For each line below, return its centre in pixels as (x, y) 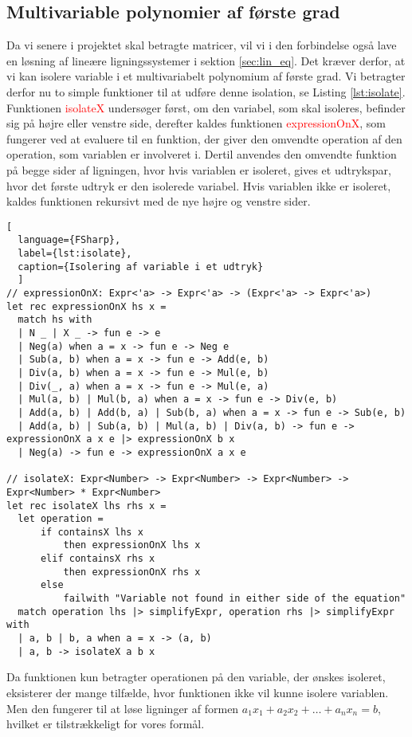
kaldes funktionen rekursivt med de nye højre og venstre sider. (159, 201)
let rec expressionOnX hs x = (86, 306)
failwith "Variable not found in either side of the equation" (235, 599)
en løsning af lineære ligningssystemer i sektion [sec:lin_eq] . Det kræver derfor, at (206, 60)
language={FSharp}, (69, 240)
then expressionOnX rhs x (132, 572)
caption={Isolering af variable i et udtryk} (141, 267)
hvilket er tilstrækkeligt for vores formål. (106, 724)
